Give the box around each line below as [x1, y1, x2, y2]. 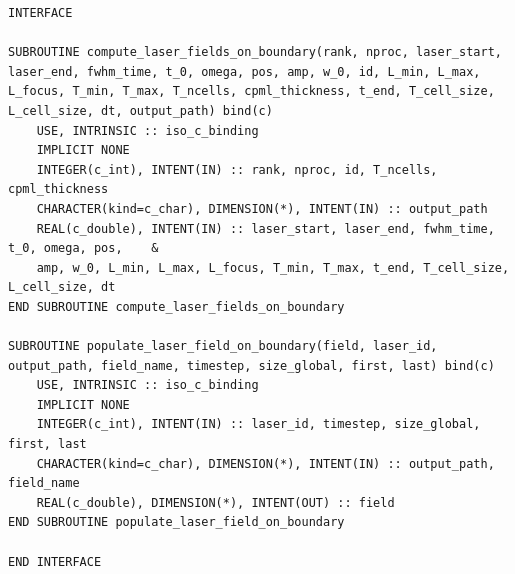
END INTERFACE [8, 554, 102, 569]
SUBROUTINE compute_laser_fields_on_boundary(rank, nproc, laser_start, [8, 45, 502, 60]
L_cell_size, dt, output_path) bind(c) [8, 103, 273, 118]
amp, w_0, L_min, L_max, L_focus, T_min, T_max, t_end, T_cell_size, [36, 260, 510, 275]
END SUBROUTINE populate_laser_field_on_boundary [8, 515, 345, 530]
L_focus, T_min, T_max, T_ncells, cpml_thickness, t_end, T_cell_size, [8, 84, 495, 99]
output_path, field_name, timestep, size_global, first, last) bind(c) [8, 358, 495, 373]
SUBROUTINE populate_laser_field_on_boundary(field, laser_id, [8, 339, 438, 354]
